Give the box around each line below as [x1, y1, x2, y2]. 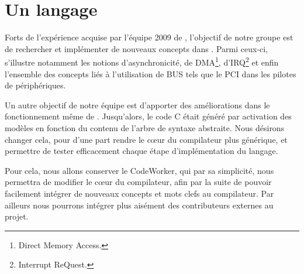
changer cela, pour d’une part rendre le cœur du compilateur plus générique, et [5, 133, 288, 145]
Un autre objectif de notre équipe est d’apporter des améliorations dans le [5, 98, 270, 111]
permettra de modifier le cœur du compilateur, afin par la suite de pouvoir [5, 176, 272, 188]
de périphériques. [5, 79, 66, 91]
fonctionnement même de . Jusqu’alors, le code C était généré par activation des [5, 110, 292, 122]
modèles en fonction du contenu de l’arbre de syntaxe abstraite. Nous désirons [5, 121, 285, 133]
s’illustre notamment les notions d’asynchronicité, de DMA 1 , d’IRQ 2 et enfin [5, 54, 279, 68]
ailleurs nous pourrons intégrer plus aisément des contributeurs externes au [5, 198, 274, 211]
